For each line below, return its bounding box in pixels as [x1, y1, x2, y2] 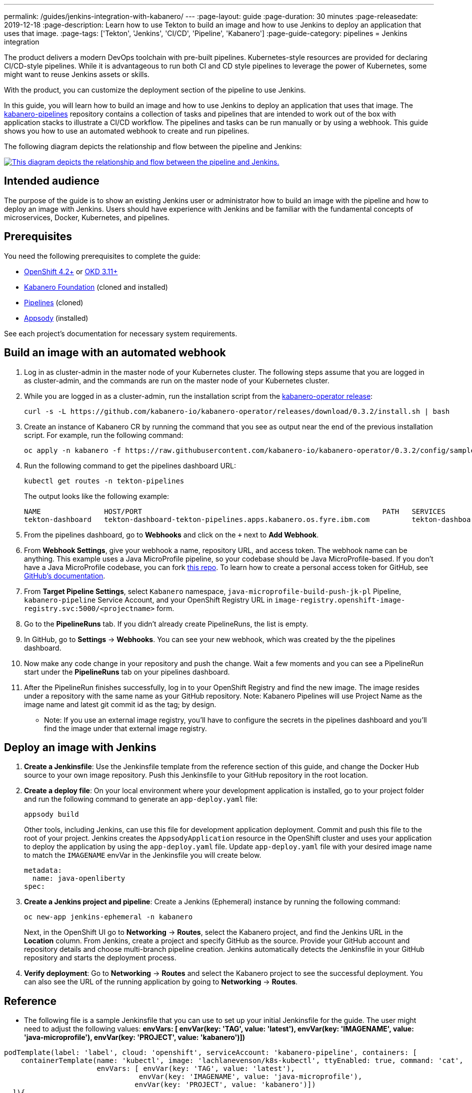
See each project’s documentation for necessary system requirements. [4, 329, 237, 338]
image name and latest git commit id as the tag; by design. [24, 700, 216, 709]
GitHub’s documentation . [24, 571, 105, 580]
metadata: [24, 866, 62, 875]
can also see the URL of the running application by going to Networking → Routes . [24, 977, 298, 986]
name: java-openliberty [32, 874, 125, 883]
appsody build [24, 810, 79, 819]
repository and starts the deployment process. [24, 953, 176, 962]
